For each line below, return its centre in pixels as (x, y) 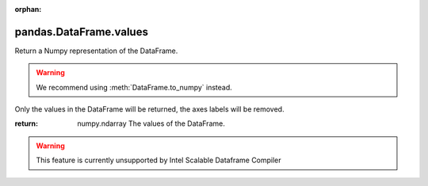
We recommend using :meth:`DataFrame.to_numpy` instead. (134, 87)
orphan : (28, 9)
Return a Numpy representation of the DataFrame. (96, 51)
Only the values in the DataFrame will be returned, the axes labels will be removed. (149, 109)
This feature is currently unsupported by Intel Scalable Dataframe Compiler (159, 160)
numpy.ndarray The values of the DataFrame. (151, 123)
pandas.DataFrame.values (81, 32)
